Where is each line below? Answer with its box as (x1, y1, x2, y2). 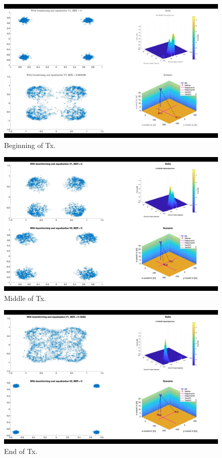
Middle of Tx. (4, 292, 46, 303)
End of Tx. (4, 445, 37, 456)
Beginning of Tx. (4, 139, 56, 150)
